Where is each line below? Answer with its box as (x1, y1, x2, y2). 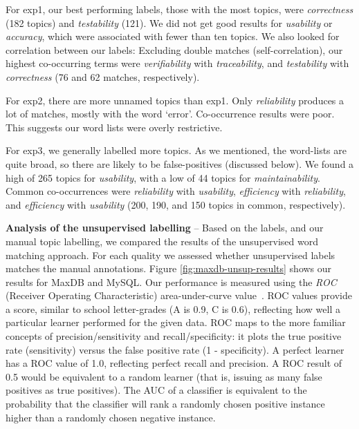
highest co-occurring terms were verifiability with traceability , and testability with (6, 56, 349, 70)
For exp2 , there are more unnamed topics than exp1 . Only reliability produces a (6, 93, 344, 107)
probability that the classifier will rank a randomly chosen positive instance (6, 397, 325, 411)
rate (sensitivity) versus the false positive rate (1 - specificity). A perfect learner (6, 342, 344, 356)
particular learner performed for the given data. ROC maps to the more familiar (6, 315, 346, 330)
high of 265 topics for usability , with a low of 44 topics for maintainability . (6, 170, 320, 184)
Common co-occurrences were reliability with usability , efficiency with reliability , (6, 184, 346, 198)
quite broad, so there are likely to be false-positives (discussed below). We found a (6, 156, 354, 171)
